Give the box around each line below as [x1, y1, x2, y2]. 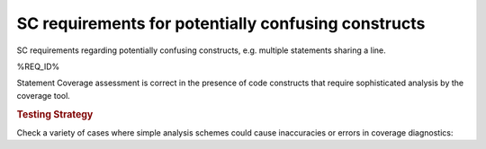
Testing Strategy [16, 108, 94, 120]
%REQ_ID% [16, 61, 60, 72]
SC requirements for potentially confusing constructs [16, 13, 426, 33]
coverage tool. [16, 90, 71, 101]
